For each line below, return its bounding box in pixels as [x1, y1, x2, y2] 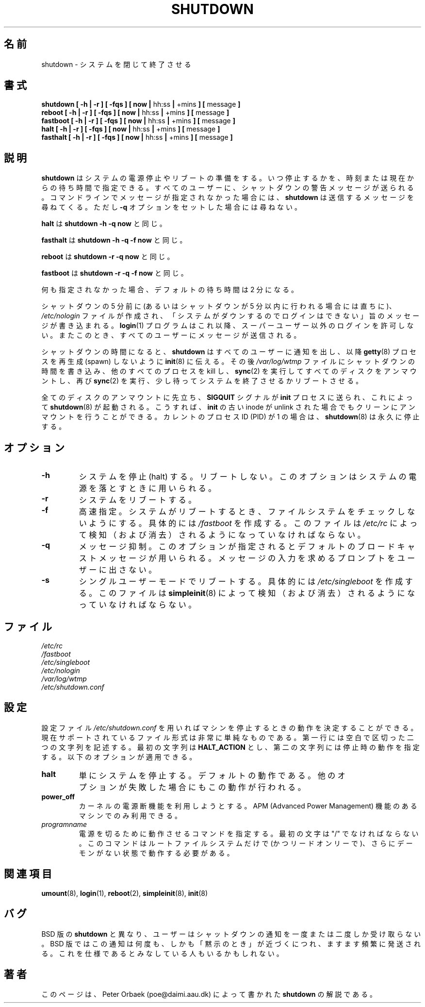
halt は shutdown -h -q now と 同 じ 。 [41, 219, 166, 228]
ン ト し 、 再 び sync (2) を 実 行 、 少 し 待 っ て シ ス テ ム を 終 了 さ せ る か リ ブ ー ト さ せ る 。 [41, 377, 363, 385]
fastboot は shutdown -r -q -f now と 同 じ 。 [41, 269, 188, 278]
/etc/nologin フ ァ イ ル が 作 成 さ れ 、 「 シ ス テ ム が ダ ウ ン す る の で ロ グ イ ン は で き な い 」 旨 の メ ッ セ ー [41, 312, 420, 320]
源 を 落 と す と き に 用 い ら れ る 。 [79, 483, 216, 494]
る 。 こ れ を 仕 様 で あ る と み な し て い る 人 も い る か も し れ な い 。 [41, 949, 283, 957]
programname [41, 820, 87, 828]
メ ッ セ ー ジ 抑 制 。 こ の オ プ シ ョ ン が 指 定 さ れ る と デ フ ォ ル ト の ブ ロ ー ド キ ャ [79, 542, 415, 552]
